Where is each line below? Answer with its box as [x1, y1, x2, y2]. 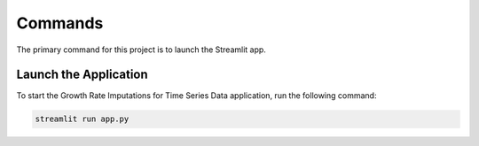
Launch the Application [16, 67, 148, 82]
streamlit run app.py [35, 114, 130, 124]
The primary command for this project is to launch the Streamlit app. [16, 44, 266, 55]
